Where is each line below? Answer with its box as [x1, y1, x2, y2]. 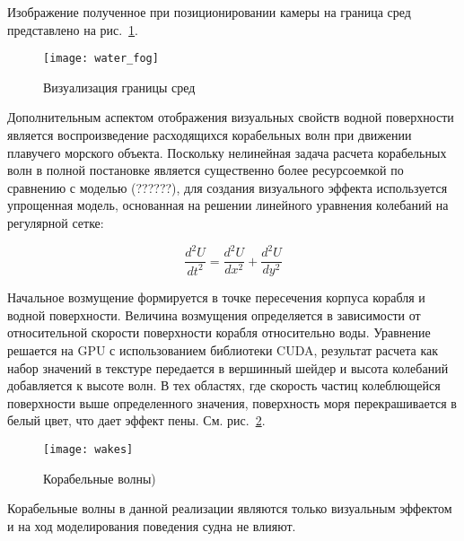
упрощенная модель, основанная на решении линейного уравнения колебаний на [7, 196, 449, 214]
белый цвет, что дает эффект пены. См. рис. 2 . [7, 411, 266, 430]
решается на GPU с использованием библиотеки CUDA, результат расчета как [7, 340, 439, 359]
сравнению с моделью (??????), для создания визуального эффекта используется [7, 178, 448, 196]
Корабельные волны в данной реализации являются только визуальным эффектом [7, 499, 452, 518]
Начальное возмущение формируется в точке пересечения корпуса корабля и [7, 288, 425, 307]
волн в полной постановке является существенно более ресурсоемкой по [7, 161, 404, 179]
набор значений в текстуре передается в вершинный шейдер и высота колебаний [7, 358, 449, 377]
